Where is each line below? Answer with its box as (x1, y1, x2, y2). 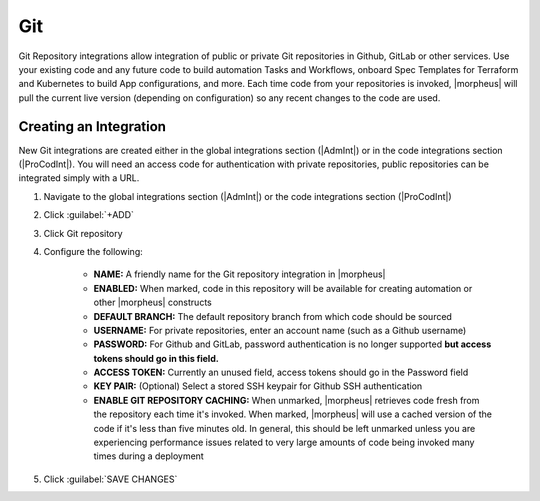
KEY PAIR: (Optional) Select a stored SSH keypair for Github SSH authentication (93, 380, 423, 392)
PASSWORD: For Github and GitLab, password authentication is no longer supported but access (93, 338, 492, 350)
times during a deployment (93, 450, 204, 462)
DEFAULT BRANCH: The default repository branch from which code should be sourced (93, 310, 452, 322)
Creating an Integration (18, 118, 167, 135)
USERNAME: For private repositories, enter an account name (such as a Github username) (93, 324, 467, 336)
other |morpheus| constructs (93, 296, 212, 309)
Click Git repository (43, 227, 124, 239)
